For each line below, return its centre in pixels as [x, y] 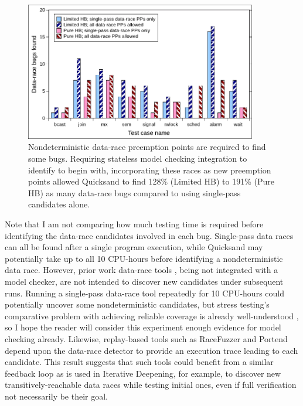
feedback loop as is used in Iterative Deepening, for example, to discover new [143, 373]
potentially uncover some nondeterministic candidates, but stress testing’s [137, 304]
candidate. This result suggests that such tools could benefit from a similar [139, 362]
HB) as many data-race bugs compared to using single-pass [135, 192]
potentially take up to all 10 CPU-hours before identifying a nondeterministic [144, 258]
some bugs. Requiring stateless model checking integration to [138, 158]
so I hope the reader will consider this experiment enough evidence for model [143, 327]
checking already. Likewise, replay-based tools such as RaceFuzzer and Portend [146, 338]
